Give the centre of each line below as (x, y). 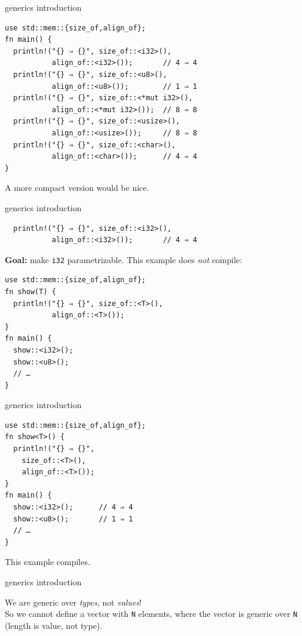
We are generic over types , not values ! (73, 602)
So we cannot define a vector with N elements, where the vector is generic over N (151, 614)
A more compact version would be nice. (77, 188)
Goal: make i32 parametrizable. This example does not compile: (124, 259)
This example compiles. (47, 562)
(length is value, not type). (54, 625)
